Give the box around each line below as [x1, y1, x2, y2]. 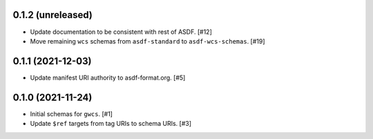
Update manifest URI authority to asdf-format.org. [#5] [30, 73, 186, 82]
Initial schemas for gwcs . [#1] [30, 109, 113, 118]
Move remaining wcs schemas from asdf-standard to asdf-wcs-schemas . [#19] [30, 37, 265, 45]
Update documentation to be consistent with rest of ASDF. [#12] [30, 28, 212, 36]
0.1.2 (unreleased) [12, 9, 93, 21]
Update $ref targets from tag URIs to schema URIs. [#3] [30, 120, 191, 128]
